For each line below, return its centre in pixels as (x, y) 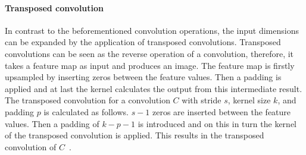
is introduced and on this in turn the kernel (217, 123)
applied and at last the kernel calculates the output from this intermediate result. (154, 88)
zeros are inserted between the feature (221, 111)
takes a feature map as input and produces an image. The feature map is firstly (150, 65)
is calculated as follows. (86, 111)
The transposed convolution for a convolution (88, 100)
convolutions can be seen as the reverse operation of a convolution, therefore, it (149, 53)
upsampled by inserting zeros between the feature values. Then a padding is (143, 77)
